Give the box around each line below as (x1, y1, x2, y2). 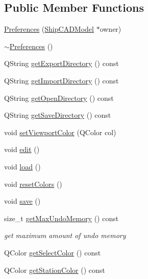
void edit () (4, 144, 40, 155)
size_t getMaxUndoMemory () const (4, 212, 119, 223)
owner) (100, 24, 121, 34)
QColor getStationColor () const (4, 264, 105, 275)
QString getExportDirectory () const (4, 58, 119, 69)
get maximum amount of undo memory (4, 230, 126, 241)
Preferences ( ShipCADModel (4, 24, 94, 34)
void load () (4, 161, 41, 171)
